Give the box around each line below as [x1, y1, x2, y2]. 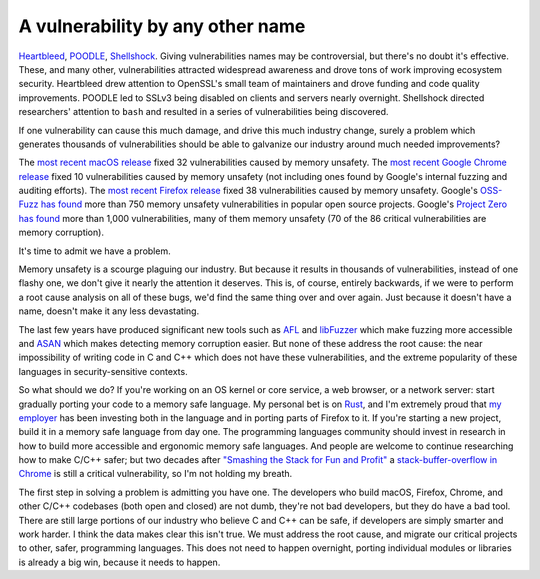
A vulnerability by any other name [18, 15, 306, 37]
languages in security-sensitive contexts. [18, 365, 189, 377]
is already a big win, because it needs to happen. [18, 556, 221, 568]
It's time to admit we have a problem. [18, 245, 171, 257]
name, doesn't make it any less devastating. [18, 305, 200, 317]
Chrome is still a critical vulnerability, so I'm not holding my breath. [18, 468, 293, 480]
